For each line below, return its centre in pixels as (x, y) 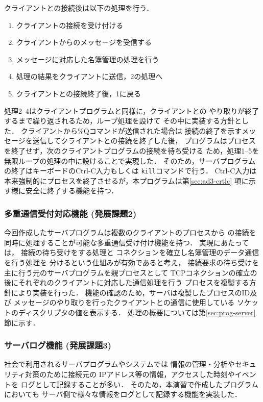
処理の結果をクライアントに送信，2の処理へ (89, 76)
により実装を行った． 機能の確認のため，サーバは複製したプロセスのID (130, 292)
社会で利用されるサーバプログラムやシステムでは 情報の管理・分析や (119, 364)
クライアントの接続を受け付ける (70, 25)
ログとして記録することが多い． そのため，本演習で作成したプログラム (139, 384)
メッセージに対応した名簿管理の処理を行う (88, 59)
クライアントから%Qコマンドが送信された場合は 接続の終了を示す (131, 130)
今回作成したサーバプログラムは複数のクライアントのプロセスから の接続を (130, 232)
